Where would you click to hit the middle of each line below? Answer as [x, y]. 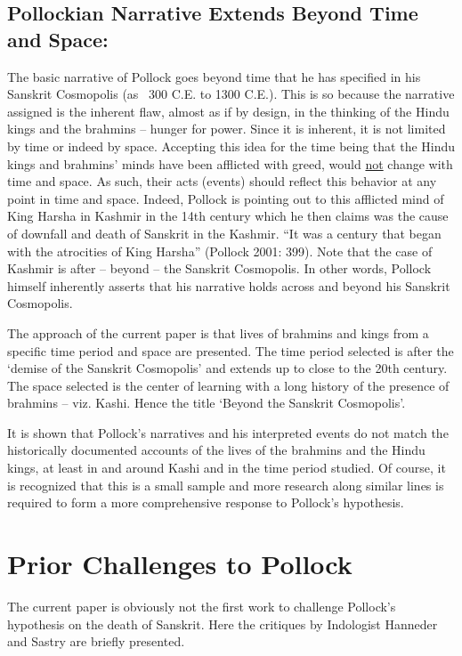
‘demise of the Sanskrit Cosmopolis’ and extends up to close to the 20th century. [227, 368]
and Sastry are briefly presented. [96, 641]
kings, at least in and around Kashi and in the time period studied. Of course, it [227, 468]
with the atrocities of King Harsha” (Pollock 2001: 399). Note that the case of [220, 251]
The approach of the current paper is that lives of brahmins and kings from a [218, 332]
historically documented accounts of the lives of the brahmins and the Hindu [216, 450]
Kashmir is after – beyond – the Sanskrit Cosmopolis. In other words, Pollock [219, 268]
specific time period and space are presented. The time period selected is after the [231, 350]
